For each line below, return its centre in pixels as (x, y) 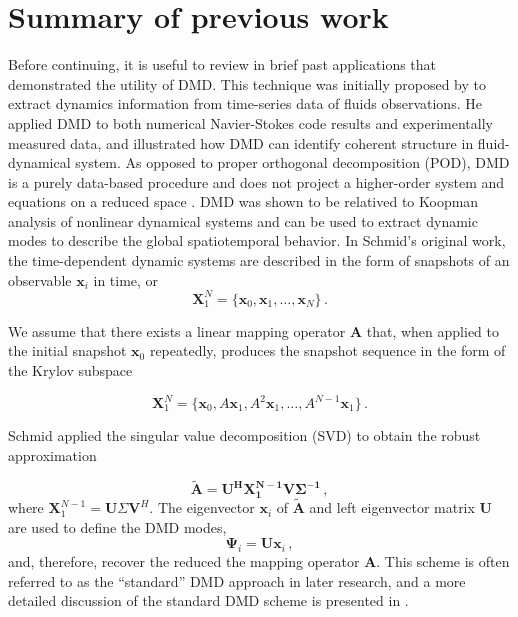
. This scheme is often (443, 561)
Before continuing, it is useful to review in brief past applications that (222, 64)
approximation (52, 454)
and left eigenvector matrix (392, 507)
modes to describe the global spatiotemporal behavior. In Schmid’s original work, (257, 240)
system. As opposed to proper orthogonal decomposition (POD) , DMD (292, 162)
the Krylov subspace (70, 369)
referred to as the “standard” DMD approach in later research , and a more (237, 580)
